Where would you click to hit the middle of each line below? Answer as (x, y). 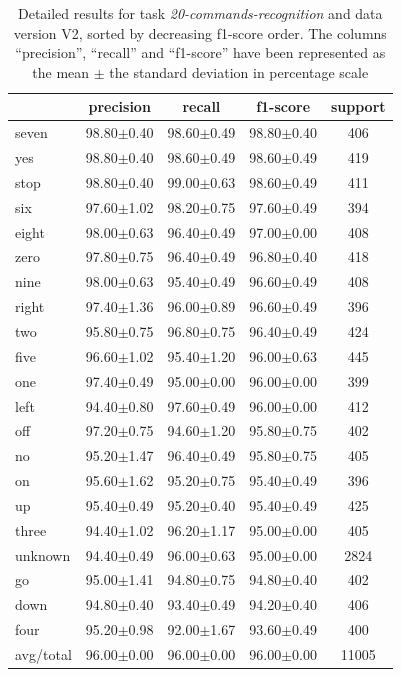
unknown (43, 554)
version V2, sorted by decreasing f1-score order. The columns (200, 32)
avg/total (43, 653)
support (358, 106)
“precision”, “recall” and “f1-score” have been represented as (200, 52)
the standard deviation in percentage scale (239, 71)
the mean (61, 71)
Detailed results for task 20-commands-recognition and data (200, 13)
